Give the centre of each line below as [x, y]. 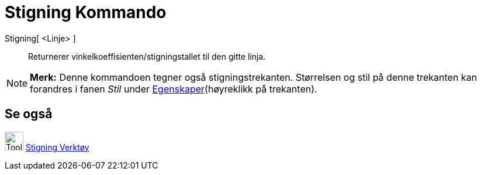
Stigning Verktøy [57, 147]
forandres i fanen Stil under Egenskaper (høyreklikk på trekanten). [174, 89]
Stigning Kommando [86, 12]
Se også [29, 114]
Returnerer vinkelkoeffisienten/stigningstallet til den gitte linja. [147, 56]
